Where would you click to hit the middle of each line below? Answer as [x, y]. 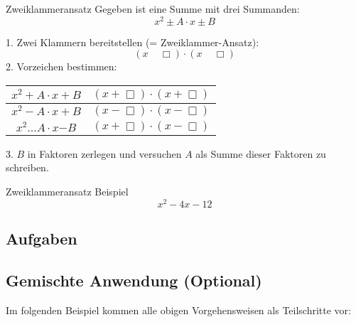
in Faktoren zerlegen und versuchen [104, 153]
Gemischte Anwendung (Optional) [134, 280]
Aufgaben [42, 238]
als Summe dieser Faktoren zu [261, 153]
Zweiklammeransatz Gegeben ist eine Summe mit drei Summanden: [153, 9]
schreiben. [27, 167]
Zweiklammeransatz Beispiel [67, 192]
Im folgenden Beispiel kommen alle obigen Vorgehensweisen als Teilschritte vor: [178, 310]
